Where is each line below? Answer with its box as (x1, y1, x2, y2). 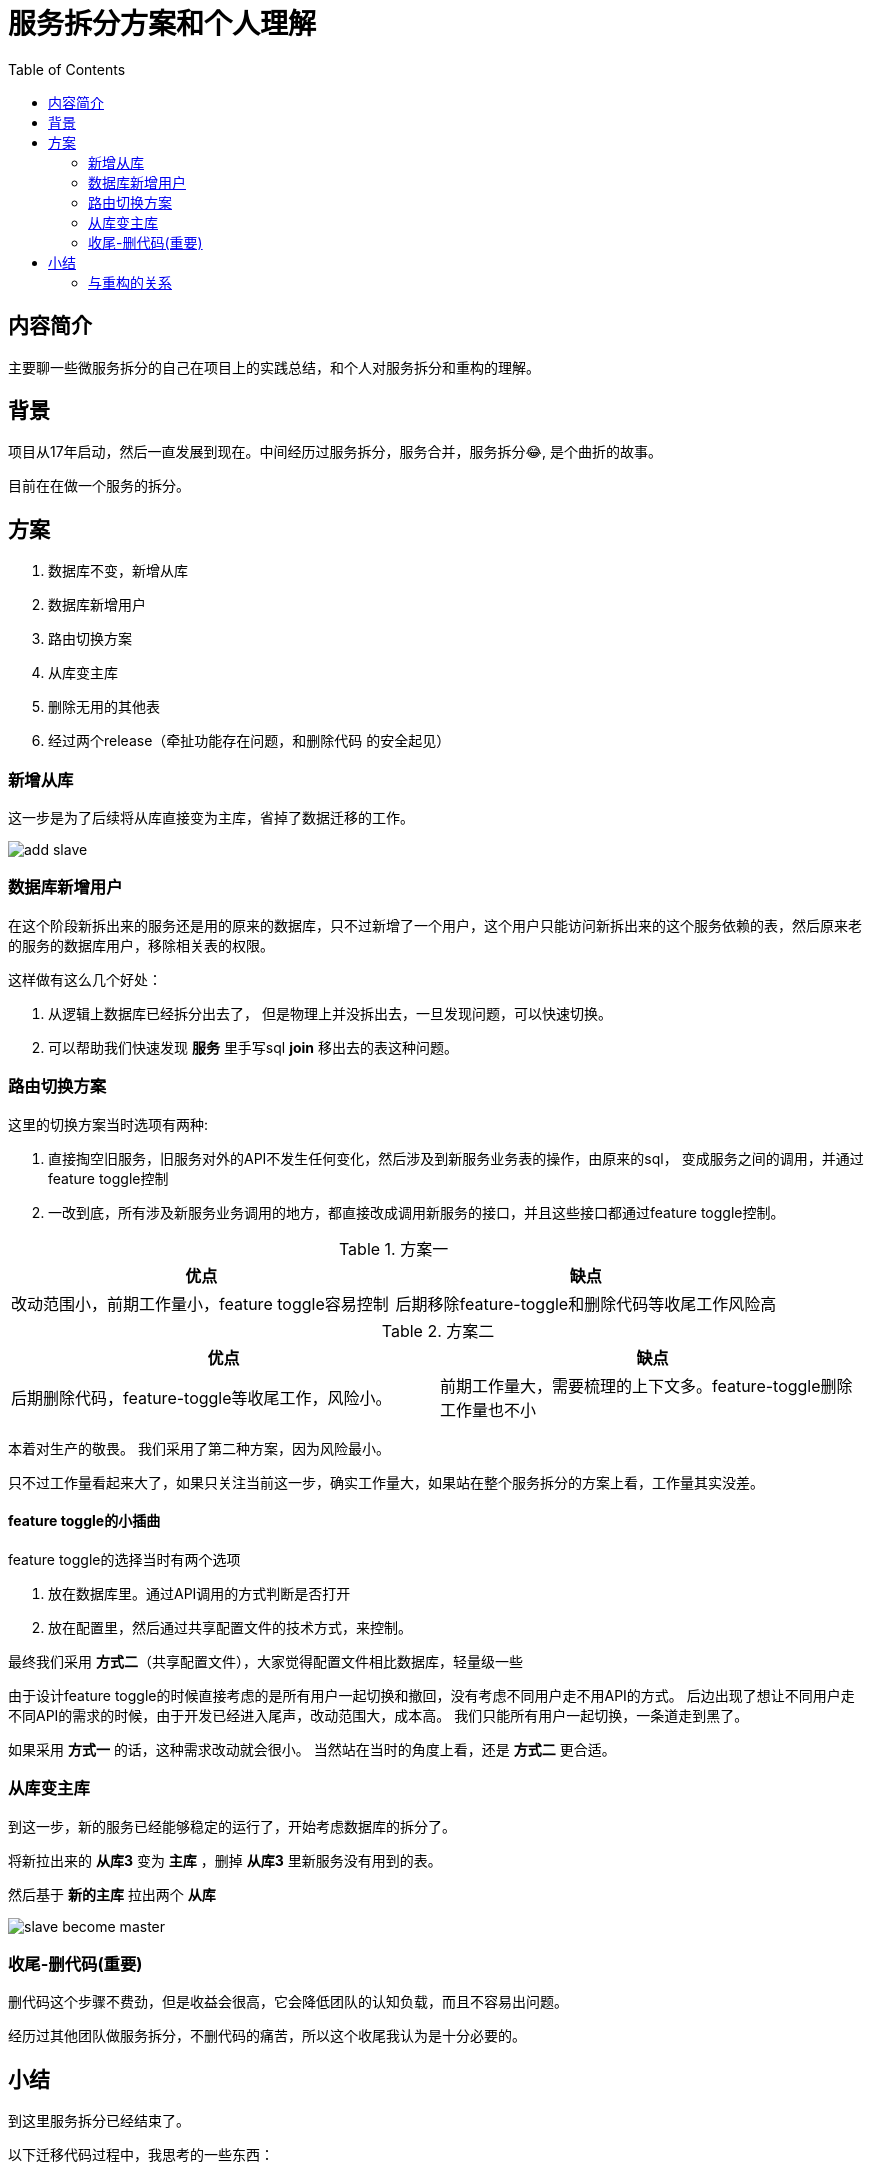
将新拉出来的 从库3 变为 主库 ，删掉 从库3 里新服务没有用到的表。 (8, 1851, 442, 1869)
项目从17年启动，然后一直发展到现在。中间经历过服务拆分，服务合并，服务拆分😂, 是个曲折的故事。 (8, 443, 662, 461)
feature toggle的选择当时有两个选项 (8, 1550, 241, 1568)
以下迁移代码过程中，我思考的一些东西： (8, 2146, 274, 2164)
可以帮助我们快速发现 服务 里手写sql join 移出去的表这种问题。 (48, 1038, 458, 1056)
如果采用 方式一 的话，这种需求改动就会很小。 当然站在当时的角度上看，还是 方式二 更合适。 (8, 1740, 616, 1758)
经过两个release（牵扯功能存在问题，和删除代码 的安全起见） (48, 732, 451, 750)
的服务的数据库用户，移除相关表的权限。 (8, 936, 274, 954)
